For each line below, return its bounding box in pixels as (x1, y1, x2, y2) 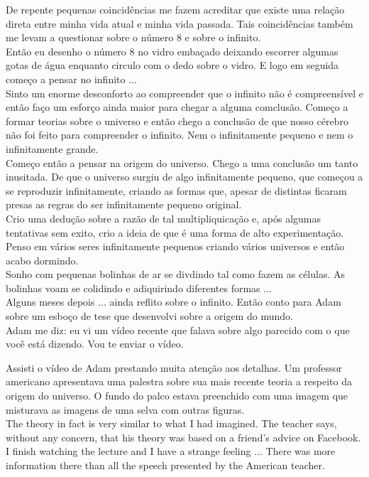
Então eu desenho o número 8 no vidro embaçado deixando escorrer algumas (6, 43, 338, 58)
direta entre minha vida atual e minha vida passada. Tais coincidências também (6, 16, 353, 31)
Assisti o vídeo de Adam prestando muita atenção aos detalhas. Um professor (6, 360, 342, 375)
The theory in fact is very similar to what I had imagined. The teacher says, (6, 416, 337, 431)
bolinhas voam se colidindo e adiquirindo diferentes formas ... (6, 280, 272, 295)
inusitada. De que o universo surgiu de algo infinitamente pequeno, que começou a (6, 169, 363, 184)
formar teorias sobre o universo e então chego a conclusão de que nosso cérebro (6, 113, 348, 128)
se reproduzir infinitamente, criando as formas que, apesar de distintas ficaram (6, 183, 347, 198)
